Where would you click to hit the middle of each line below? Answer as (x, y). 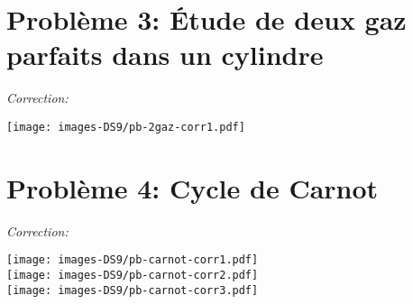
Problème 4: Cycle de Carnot (193, 187)
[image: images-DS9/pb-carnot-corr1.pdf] (133, 260)
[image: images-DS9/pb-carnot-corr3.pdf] (133, 290)
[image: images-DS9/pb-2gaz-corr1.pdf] (126, 127)
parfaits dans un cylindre (165, 55)
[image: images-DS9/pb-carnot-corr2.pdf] (133, 275)
